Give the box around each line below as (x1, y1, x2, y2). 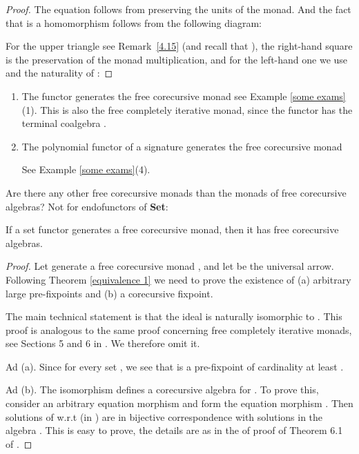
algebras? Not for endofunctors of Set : (6, 199, 168, 213)
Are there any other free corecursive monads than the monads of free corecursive (6, 185, 347, 199)
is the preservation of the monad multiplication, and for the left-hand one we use (6, 52, 348, 66)
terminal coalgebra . (21, 116, 106, 130)
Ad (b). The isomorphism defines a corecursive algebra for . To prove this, (6, 382, 319, 397)
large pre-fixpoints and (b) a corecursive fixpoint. (6, 286, 213, 300)
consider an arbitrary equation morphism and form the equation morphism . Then (6, 396, 353, 411)
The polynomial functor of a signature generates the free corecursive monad (21, 139, 342, 153)
